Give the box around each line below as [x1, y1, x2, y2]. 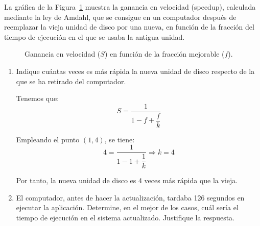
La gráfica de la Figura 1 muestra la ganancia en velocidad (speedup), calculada [4, 2, 256, 12]
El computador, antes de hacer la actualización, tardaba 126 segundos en [16, 192, 245, 203]
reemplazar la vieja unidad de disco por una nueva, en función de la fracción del [4, 21, 254, 32]
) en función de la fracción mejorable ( [104, 48, 225, 59]
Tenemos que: [16, 93, 59, 104]
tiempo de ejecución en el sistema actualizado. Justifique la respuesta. [16, 212, 234, 223]
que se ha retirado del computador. [16, 76, 126, 86]
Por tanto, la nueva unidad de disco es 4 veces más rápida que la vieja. [16, 175, 238, 186]
